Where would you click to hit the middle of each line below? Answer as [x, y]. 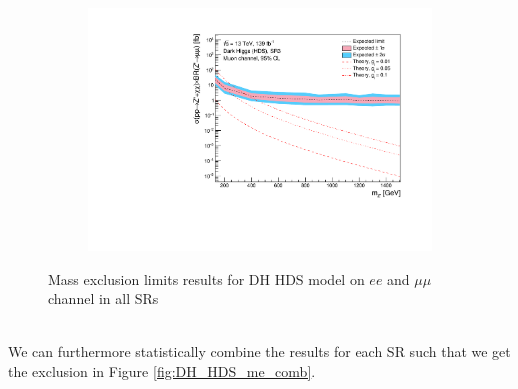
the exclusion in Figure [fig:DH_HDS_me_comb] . [162, 371]
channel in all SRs [103, 298]
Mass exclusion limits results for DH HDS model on [206, 278]
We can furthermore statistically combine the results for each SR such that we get [259, 351]
